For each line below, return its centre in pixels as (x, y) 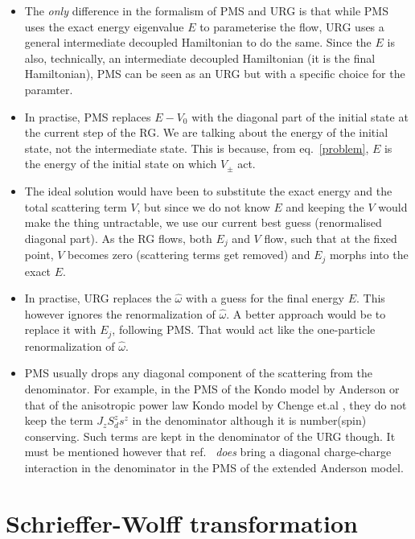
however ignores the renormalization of (120, 313)
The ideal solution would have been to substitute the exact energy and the (208, 190)
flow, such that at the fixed (331, 238)
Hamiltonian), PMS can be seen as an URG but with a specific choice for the (215, 74)
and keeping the (325, 206)
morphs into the (369, 255)
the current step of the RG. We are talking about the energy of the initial (206, 132)
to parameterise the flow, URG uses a (292, 26)
